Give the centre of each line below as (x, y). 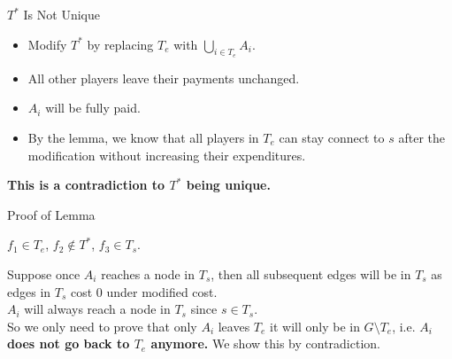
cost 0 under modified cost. (144, 291)
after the (422, 137)
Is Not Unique (61, 14)
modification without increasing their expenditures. (167, 155)
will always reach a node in (97, 309)
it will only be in (315, 326)
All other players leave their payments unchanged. (164, 78)
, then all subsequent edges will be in (311, 273)
